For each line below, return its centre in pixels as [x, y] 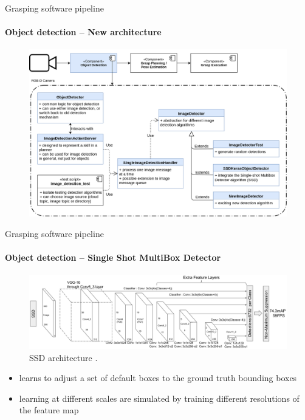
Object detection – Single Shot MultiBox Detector [113, 257]
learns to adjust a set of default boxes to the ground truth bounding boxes [158, 378]
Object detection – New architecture [83, 32]
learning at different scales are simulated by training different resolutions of [159, 398]
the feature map [49, 410]
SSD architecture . [63, 357]
